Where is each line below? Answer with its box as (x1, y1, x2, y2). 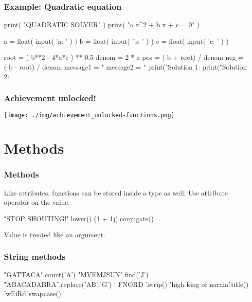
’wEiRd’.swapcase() (4, 288, 61, 299)
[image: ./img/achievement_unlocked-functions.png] (4, 112, 175, 119)
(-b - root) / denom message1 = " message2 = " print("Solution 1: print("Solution (4, 62, 247, 71)
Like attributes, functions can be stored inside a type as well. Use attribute (4, 187, 228, 197)
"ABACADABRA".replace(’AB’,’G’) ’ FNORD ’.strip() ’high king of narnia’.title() (4, 279, 249, 289)
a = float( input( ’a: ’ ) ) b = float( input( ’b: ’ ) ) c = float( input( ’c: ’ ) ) (4, 36, 229, 46)
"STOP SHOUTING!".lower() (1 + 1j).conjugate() (4, 213, 154, 223)
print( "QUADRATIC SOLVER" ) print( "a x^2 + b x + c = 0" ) (4, 19, 199, 30)
